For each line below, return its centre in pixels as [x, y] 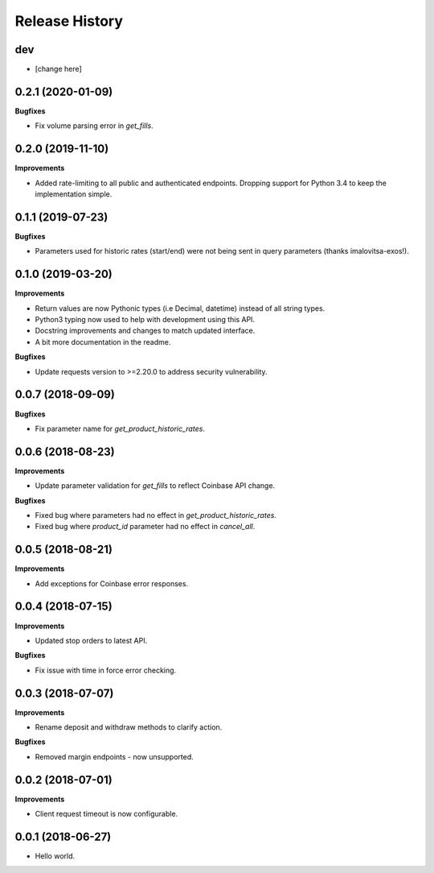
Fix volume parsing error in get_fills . [94, 126]
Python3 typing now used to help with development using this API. [145, 320]
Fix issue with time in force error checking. [106, 670]
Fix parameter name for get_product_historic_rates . [120, 428]
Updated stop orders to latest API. [91, 640]
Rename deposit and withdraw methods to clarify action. [129, 727]
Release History [69, 21]
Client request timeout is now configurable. [106, 814]
